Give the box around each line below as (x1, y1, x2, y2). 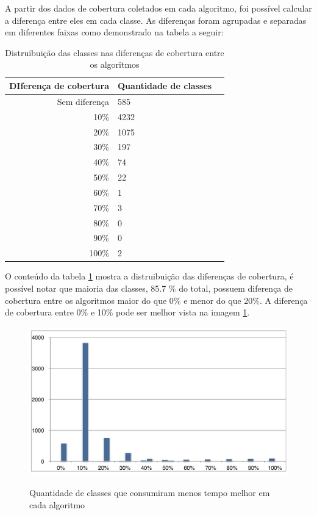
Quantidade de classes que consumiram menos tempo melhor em (29, 486, 270, 499)
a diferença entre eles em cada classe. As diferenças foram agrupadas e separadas (5, 13, 307, 26)
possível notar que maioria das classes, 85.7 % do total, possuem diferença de (5, 281, 293, 294)
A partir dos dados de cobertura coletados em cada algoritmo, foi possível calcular (5, 2, 312, 14)
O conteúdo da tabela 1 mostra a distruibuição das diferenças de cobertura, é (5, 270, 294, 283)
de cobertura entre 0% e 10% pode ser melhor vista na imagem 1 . (5, 306, 250, 319)
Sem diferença (57, 95, 110, 107)
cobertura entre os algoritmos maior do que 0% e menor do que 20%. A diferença (5, 294, 308, 306)
